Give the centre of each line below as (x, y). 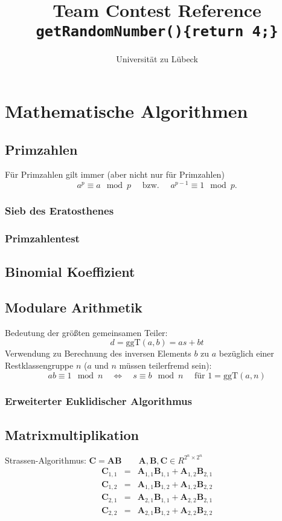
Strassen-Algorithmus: (46, 460)
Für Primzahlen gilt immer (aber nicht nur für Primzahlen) (115, 174)
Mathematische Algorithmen (127, 111)
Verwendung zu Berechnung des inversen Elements (98, 353)
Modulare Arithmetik (74, 307)
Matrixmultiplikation (72, 434)
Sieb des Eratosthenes (59, 211)
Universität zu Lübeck (157, 59)
